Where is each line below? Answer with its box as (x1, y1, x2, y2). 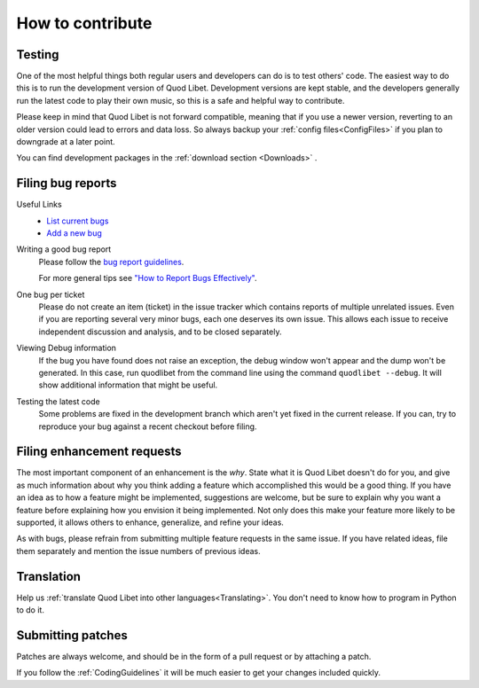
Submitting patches (16, 628, 128, 643)
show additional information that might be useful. (38, 379, 218, 390)
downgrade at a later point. (16, 137, 115, 147)
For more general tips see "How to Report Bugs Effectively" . (38, 273, 257, 284)
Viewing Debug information (16, 342, 117, 354)
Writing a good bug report (16, 244, 112, 254)
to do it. (16, 605, 44, 615)
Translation (16, 568, 82, 584)
